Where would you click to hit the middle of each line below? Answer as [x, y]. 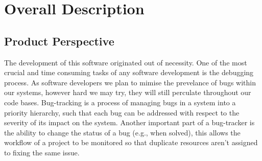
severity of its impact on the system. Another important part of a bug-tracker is [129, 122]
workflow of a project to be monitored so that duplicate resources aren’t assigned [131, 142]
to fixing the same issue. [42, 152]
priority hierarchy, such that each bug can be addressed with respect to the [122, 112]
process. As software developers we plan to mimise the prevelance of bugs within [130, 82]
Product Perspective [59, 41]
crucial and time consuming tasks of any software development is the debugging [129, 72]
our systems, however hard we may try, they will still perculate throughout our [128, 92]
